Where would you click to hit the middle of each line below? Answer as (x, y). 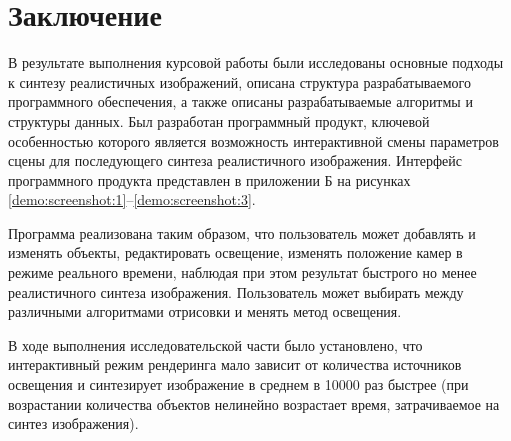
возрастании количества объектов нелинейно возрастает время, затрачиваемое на (254, 403)
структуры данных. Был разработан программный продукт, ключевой (219, 120)
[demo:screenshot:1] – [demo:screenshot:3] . (132, 199)
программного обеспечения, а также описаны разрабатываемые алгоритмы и (240, 101)
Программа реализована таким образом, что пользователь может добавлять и (242, 232)
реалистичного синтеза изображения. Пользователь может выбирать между (236, 291)
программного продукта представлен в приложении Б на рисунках (209, 179)
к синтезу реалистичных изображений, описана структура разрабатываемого (239, 81)
